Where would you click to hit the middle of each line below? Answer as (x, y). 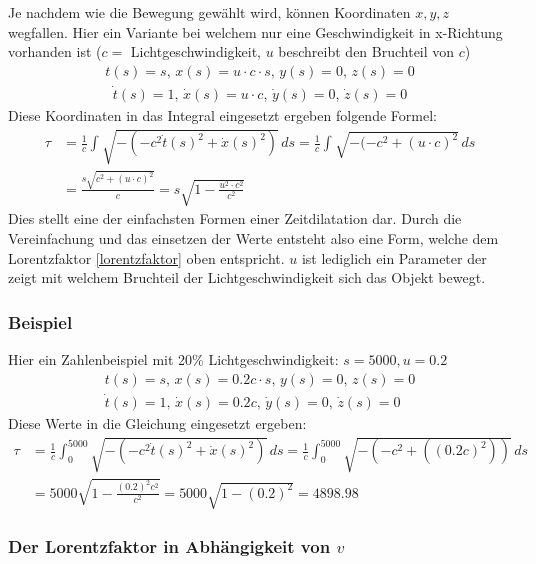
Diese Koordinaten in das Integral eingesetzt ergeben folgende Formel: (222, 115)
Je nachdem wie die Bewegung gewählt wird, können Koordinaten (209, 12)
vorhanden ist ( (55, 51)
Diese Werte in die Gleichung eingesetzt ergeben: (157, 422)
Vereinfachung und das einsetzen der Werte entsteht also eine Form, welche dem (253, 237)
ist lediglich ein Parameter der (394, 257)
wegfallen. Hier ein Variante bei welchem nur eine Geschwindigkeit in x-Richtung (255, 31)
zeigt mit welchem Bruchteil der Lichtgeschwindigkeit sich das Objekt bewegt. (247, 277)
